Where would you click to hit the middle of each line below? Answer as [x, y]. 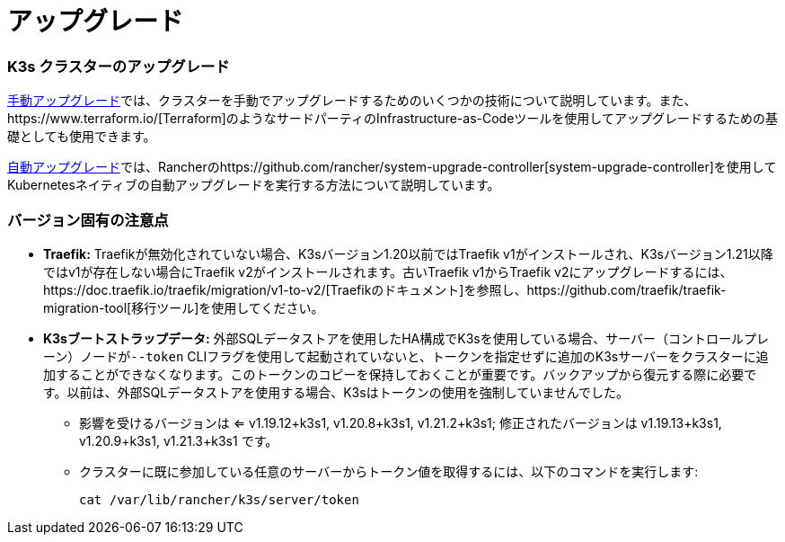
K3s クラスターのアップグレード [119, 66]
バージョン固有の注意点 [88, 220]
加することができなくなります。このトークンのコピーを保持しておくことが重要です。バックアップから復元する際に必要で [400, 374]
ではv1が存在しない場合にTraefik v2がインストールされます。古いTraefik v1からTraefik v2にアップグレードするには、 [388, 271]
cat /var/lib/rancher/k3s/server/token [219, 499]
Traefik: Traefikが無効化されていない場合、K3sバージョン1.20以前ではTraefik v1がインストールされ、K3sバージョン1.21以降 [408, 253]
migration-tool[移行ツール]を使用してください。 [184, 307]
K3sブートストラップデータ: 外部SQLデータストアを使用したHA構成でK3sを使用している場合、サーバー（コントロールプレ [406, 338]
